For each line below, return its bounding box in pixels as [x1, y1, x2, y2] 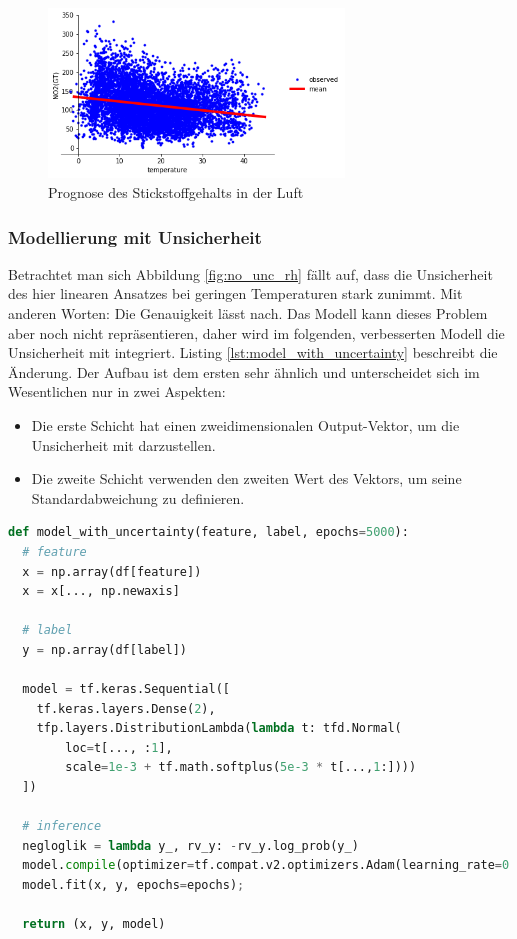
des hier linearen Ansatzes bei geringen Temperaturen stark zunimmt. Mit [8, 283, 463, 304]
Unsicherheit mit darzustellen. [31, 434, 216, 455]
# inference [22, 819, 102, 834]
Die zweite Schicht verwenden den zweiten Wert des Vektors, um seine [31, 468, 462, 489]
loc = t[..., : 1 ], [65, 740, 173, 755]
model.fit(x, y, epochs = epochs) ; [22, 878, 245, 893]
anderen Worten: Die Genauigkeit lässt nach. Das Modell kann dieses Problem [8, 303, 488, 323]
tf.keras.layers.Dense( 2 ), [36, 701, 216, 716]
